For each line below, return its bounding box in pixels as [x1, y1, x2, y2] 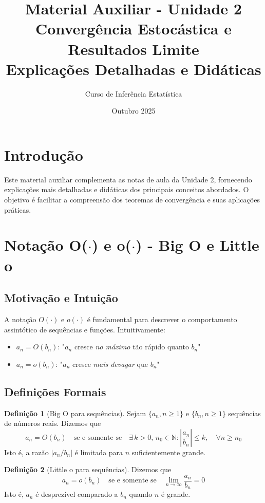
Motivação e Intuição [4, 290, 118, 306]
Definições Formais [4, 383, 106, 399]
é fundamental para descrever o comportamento [87, 313, 237, 324]
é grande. [161, 489, 191, 499]
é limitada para [74, 446, 123, 457]
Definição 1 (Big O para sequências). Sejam [4, 407, 146, 418]
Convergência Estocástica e [35, 18, 232, 39]
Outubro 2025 [111, 105, 156, 116]
